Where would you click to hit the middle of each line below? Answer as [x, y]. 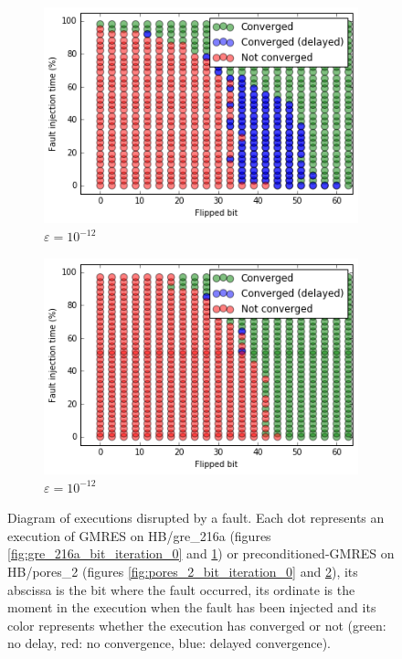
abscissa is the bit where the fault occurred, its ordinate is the [181, 589]
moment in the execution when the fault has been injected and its [192, 607]
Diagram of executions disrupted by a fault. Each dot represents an [196, 518]
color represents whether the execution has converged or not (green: [197, 625]
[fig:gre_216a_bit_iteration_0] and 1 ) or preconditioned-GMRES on [201, 553]
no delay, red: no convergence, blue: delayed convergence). [169, 643]
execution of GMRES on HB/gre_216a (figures [139, 535]
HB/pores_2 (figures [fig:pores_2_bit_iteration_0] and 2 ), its [183, 572]
